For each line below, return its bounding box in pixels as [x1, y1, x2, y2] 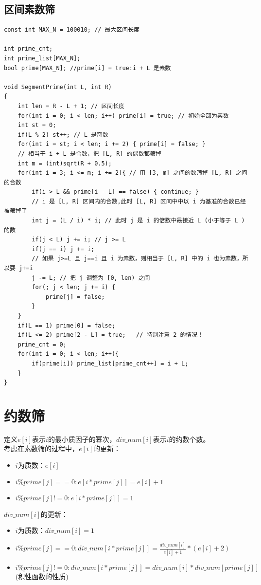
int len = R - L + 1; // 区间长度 [17, 102, 125, 110]
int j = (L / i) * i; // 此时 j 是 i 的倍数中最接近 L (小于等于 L [32, 217, 238, 224]
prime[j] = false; [45, 293, 105, 300]
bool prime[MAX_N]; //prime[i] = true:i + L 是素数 [4, 64, 171, 72]
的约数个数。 [169, 434, 210, 444]
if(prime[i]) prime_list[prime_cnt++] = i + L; [32, 360, 189, 367]
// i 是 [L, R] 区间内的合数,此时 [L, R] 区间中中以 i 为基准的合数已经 [32, 198, 246, 205]
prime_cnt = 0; [17, 341, 67, 348]
